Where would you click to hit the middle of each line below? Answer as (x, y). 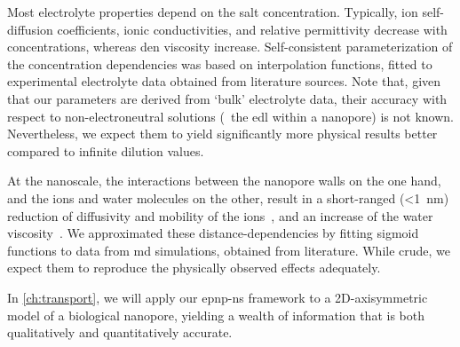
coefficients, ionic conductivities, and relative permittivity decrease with (252, 29)
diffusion (30, 29)
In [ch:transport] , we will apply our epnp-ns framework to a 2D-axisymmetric (218, 297)
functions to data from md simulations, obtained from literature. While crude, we (229, 250)
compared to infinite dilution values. (106, 150)
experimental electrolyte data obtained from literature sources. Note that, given (224, 81)
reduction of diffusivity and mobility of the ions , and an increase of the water (220, 215)
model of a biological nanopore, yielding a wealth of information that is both (216, 315)
